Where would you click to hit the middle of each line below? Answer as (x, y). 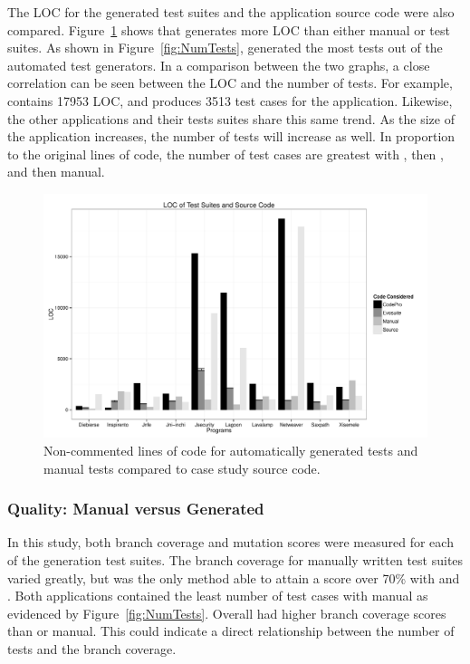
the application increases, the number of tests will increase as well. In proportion (231, 136)
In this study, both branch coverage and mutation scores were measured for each (230, 542)
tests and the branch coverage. (92, 649)
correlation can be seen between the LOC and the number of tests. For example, (230, 83)
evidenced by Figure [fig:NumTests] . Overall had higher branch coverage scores (227, 613)
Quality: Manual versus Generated (136, 509)
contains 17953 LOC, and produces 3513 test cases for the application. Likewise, (230, 100)
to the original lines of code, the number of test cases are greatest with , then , (225, 154)
